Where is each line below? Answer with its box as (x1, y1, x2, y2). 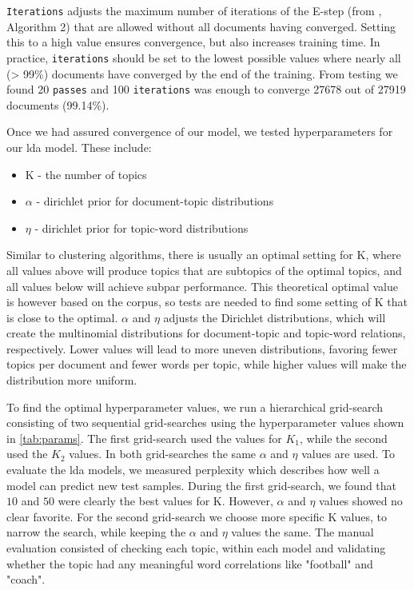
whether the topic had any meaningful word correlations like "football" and (6, 555, 373, 572)
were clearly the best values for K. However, (58, 492, 273, 509)
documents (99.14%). (6, 96, 109, 113)
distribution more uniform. (6, 372, 137, 389)
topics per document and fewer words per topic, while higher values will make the (6, 356, 407, 373)
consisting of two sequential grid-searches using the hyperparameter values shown (6, 414, 404, 431)
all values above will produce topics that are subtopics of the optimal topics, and (6, 261, 402, 278)
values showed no (319, 492, 403, 509)
